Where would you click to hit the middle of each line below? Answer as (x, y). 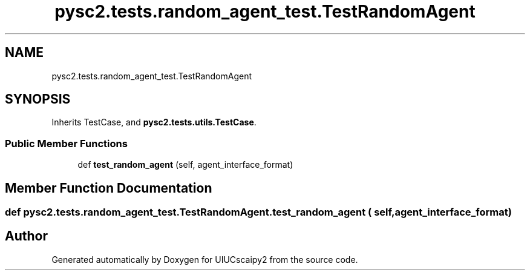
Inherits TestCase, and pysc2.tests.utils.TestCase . (154, 122)
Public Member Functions (66, 143)
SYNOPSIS (38, 99)
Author (26, 236)
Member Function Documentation (109, 188)
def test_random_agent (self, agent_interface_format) (185, 165)
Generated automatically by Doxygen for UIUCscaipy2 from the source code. (205, 259)
